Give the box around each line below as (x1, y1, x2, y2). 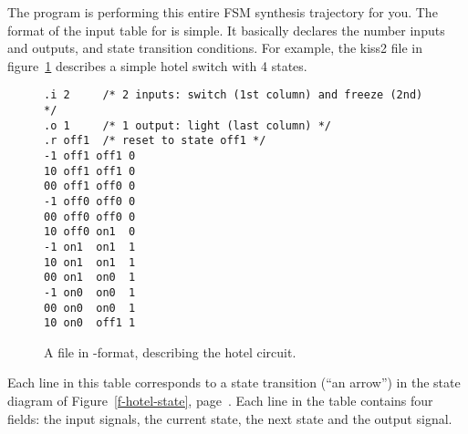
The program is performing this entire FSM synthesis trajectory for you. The (7, 3, 438, 21)
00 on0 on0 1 (44, 301, 136, 315)
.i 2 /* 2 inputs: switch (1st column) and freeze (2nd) (44, 88, 423, 102)
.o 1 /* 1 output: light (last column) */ (44, 119, 331, 132)
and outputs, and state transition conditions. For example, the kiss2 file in (7, 38, 422, 57)
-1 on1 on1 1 (44, 240, 136, 253)
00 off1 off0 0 (44, 180, 136, 193)
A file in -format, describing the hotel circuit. (44, 342, 296, 361)
